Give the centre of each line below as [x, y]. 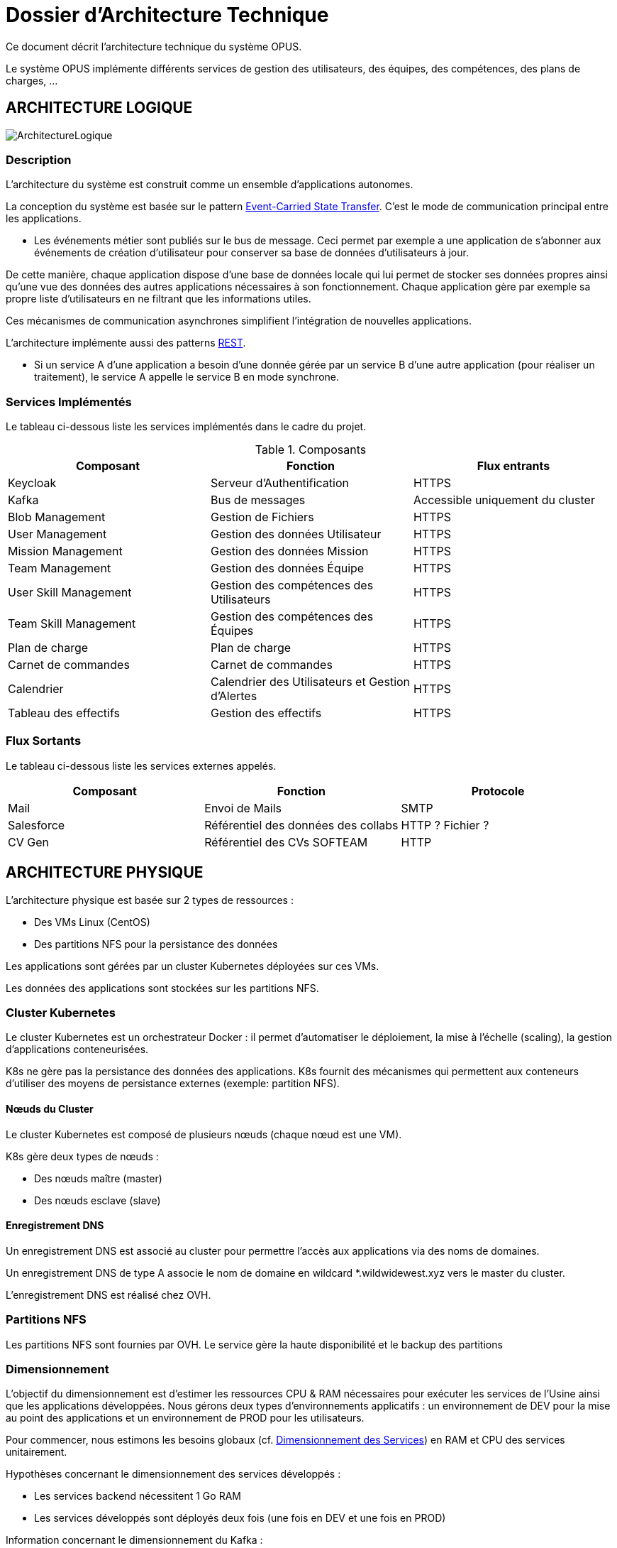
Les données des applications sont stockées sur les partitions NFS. [162, 988]
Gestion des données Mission [289, 551]
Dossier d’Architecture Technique [167, 15]
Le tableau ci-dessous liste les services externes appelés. [141, 765]
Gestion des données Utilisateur [296, 534]
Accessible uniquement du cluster [504, 500]
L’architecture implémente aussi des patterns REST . [126, 343]
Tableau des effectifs [64, 713]
